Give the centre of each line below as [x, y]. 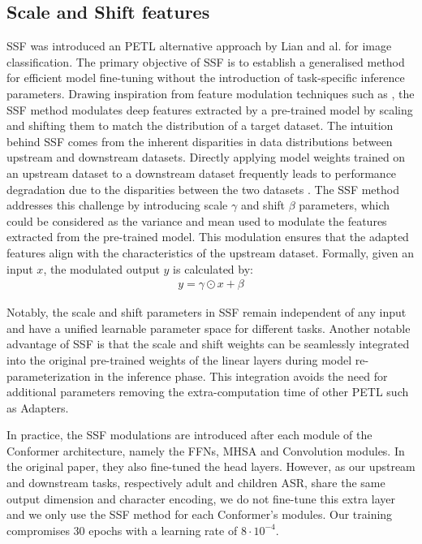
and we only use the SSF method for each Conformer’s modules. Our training [200, 514]
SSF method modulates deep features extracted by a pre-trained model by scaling [210, 109]
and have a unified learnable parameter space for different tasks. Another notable [209, 328]
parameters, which [344, 205]
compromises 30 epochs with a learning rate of [122, 530]
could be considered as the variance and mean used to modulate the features [197, 220]
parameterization [49, 376]
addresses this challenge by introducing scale [117, 205]
